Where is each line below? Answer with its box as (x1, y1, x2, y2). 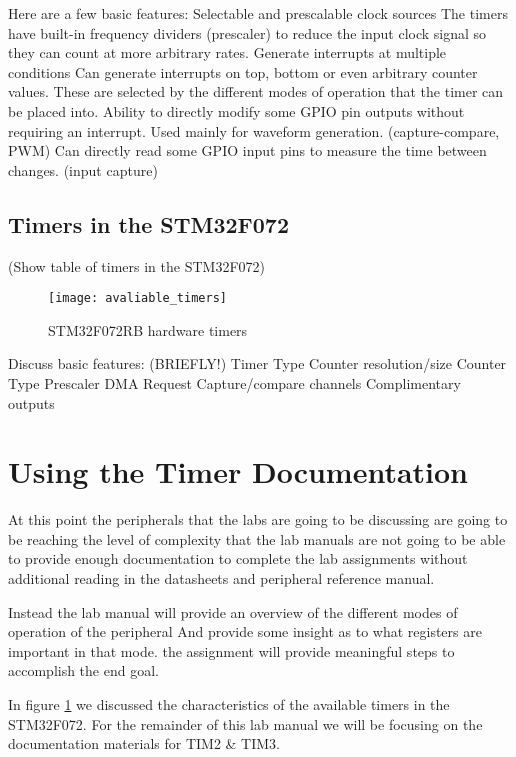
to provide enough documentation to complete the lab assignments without (8, 548, 468, 569)
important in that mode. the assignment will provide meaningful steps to (8, 640, 455, 661)
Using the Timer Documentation (8, 451, 469, 492)
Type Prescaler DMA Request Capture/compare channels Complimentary (8, 372, 461, 393)
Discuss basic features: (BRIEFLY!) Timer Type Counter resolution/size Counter (8, 353, 507, 374)
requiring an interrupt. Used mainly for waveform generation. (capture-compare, (8, 120, 500, 141)
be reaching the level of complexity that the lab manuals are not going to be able (8, 528, 506, 549)
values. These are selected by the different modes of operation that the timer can (8, 81, 504, 102)
